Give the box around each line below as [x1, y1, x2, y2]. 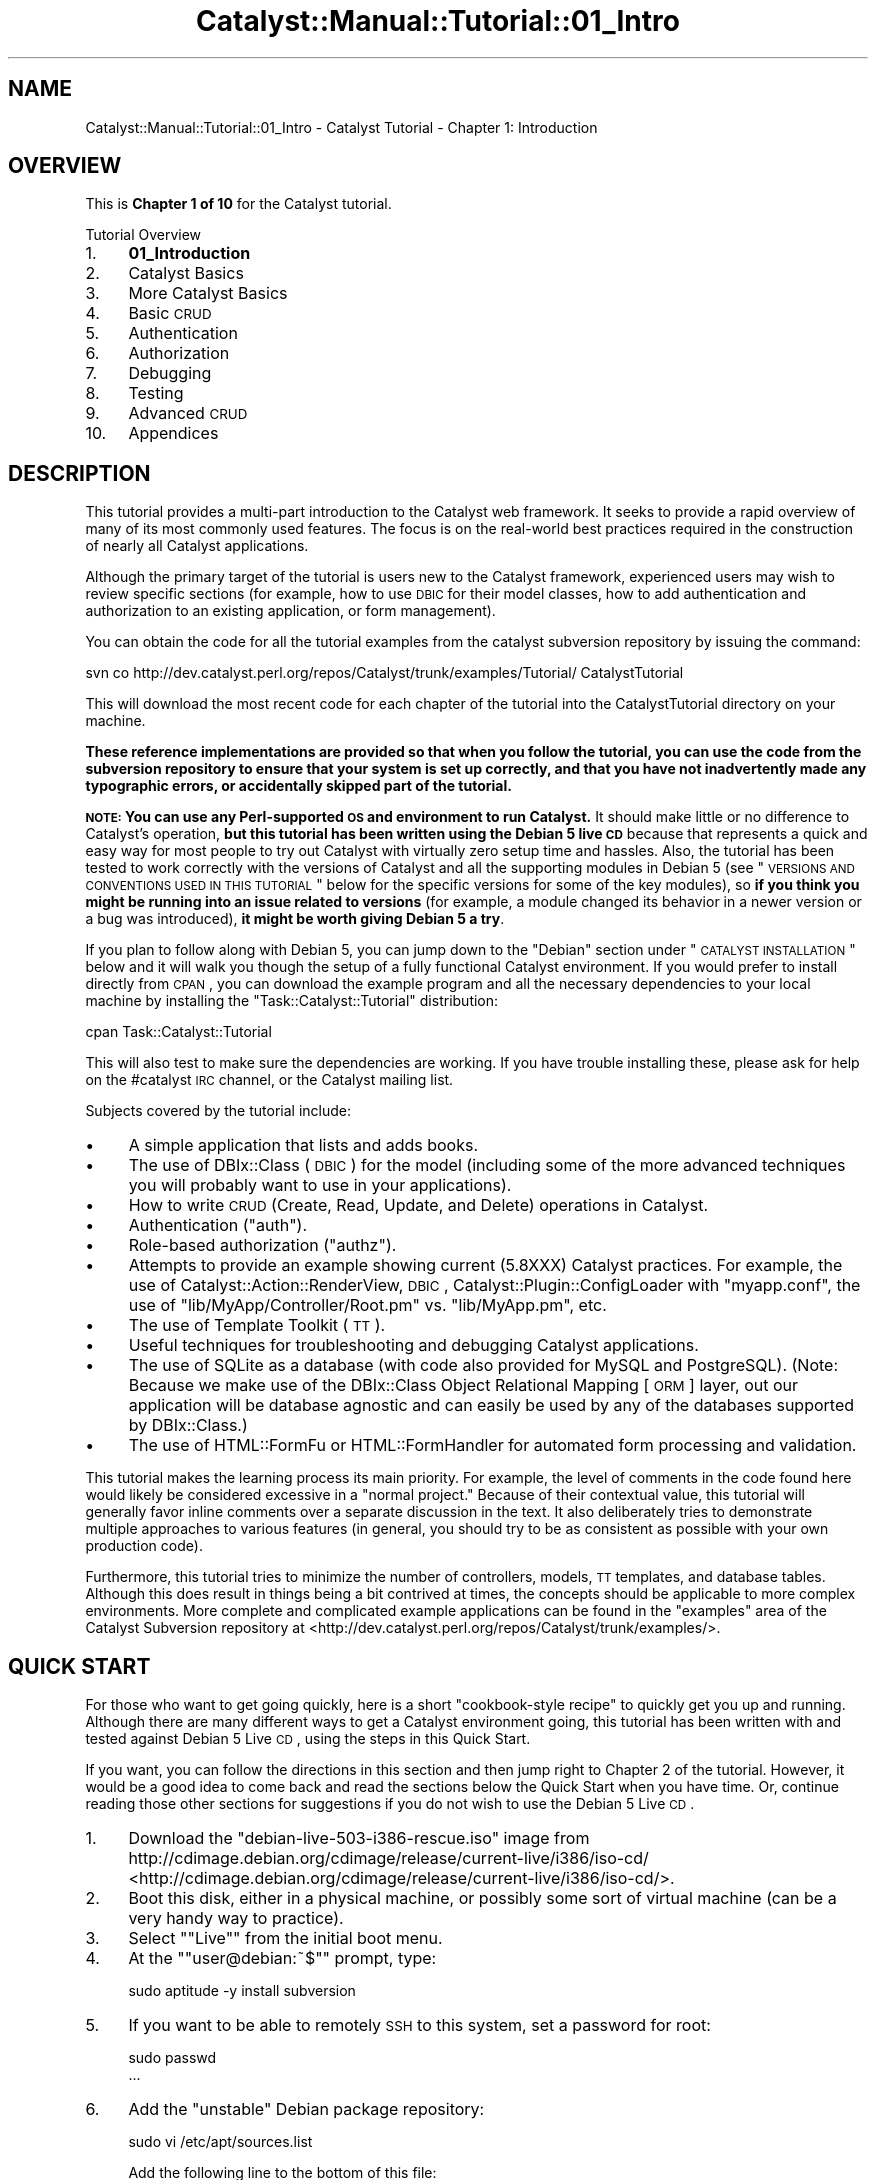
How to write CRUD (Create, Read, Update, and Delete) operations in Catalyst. [128, 1195, 708, 1216]
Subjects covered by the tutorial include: [85, 1102, 351, 1120]
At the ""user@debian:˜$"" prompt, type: [128, 1948, 437, 1969]
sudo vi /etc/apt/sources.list [128, 2133, 313, 2151]
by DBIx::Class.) [128, 1415, 248, 1436]
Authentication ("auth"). [128, 1215, 308, 1236]
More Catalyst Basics [128, 283, 288, 304]
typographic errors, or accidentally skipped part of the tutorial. [85, 777, 512, 795]
